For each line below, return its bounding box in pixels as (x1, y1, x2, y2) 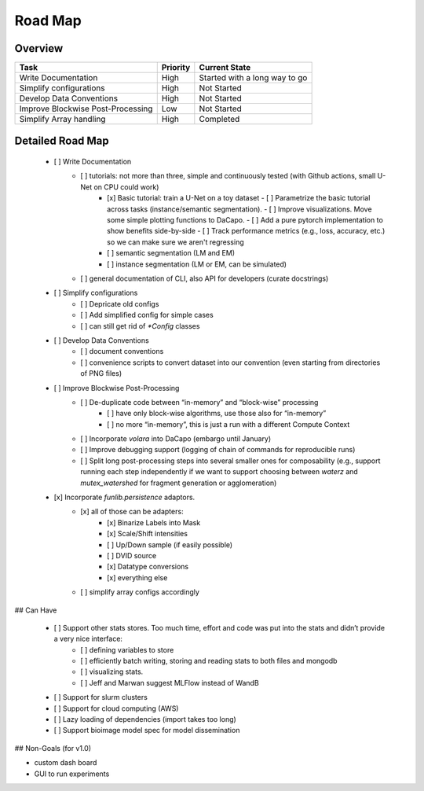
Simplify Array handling (19, 114, 106, 125)
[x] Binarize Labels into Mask (107, 517, 201, 527)
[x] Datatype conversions (107, 562, 188, 572)
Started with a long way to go (199, 72, 308, 83)
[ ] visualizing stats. (80, 667, 144, 676)
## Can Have (14, 605, 57, 615)
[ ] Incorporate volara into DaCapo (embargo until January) (80, 434, 272, 443)
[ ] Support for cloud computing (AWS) (53, 704, 179, 713)
